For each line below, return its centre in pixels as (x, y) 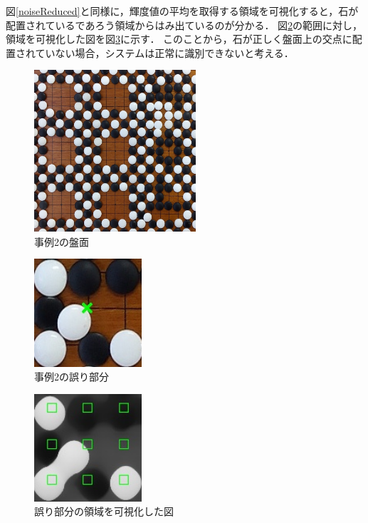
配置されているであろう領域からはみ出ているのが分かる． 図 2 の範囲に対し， (184, 25)
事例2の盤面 (62, 241)
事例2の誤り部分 (72, 377)
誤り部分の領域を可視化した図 (104, 511)
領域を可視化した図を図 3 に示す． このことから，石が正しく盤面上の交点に (179, 39)
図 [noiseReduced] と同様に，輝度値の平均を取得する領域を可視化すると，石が (182, 11)
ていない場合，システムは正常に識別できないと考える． (164, 52)
